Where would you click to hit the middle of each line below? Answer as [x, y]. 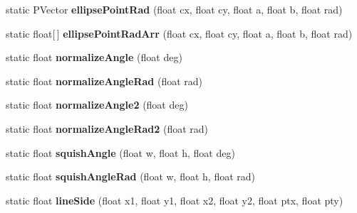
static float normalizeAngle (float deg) [94, 57]
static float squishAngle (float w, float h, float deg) [120, 152]
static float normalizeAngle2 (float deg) [97, 105]
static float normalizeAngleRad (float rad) [104, 81]
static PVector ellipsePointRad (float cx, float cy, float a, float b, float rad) [174, 9]
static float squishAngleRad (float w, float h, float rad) [131, 176]
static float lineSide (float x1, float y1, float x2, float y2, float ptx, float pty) [175, 200]
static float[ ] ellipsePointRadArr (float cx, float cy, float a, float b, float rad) [179, 33]
